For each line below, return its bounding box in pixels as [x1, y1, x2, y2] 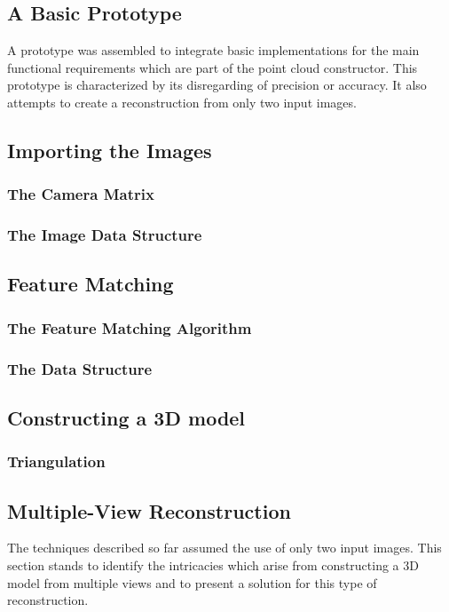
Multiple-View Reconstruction [7, 497, 291, 524]
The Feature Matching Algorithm [7, 316, 252, 338]
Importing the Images [7, 136, 212, 163]
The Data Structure [7, 357, 153, 379]
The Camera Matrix [7, 183, 154, 205]
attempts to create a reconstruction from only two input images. [7, 92, 357, 111]
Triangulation [7, 450, 106, 473]
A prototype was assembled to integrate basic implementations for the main [7, 41, 420, 60]
